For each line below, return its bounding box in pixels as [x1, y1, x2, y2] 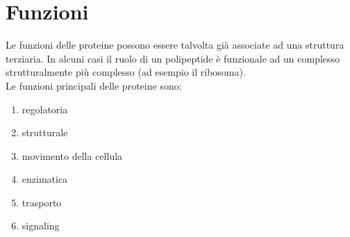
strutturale [22, 125, 68, 140]
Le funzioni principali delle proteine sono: [6, 78, 182, 92]
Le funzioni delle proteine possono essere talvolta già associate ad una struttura [6, 38, 344, 52]
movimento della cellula [22, 148, 123, 163]
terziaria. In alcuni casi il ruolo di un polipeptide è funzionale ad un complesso [6, 51, 340, 65]
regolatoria [22, 101, 68, 116]
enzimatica [22, 172, 68, 186]
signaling [22, 218, 60, 233]
